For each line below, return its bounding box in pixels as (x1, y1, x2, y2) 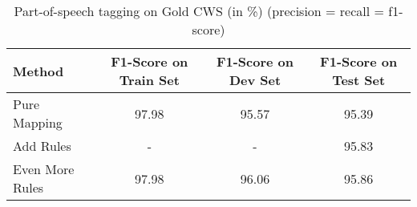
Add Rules (13, 136, 71, 155)
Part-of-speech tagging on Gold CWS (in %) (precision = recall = (14, 2, 384, 20)
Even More (13, 160, 75, 178)
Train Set (119, 71, 180, 89)
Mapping (13, 113, 63, 132)
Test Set (332, 71, 386, 89)
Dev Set (229, 71, 281, 89)
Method (13, 61, 64, 80)
